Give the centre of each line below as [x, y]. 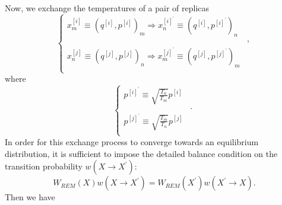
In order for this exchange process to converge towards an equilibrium [132, 141]
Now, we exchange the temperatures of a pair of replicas [107, 8]
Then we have [30, 197]
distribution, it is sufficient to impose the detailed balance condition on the [141, 153]
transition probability [44, 166]
